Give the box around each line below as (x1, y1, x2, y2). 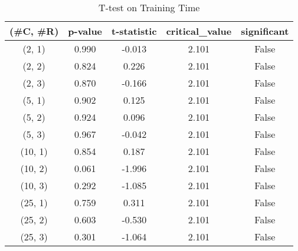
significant (241, 24, 289, 38)
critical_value (166, 24, 232, 38)
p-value (68, 24, 103, 38)
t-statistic (112, 24, 157, 38)
